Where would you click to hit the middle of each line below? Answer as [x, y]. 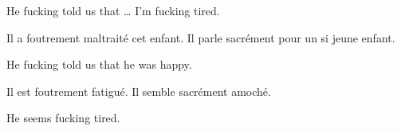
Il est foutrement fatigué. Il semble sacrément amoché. [139, 91]
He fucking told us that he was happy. [99, 64]
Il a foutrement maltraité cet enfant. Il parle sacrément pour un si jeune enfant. [201, 37]
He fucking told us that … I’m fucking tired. [113, 10]
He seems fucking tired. [63, 118]
